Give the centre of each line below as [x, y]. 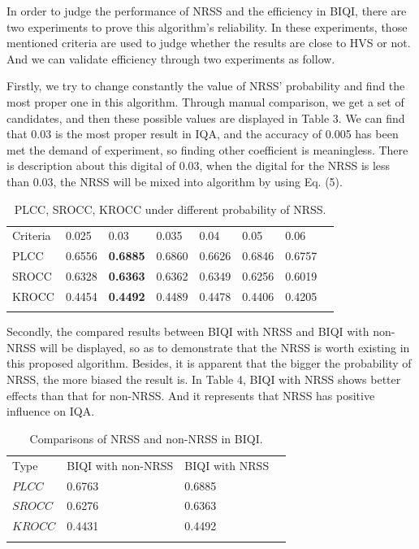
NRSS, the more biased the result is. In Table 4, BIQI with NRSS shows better [204, 379]
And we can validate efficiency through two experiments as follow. [171, 58]
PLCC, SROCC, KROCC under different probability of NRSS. [170, 209]
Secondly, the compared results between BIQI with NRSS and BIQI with [188, 331]
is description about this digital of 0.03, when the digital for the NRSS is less [199, 166]
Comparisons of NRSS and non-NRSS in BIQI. [146, 438]
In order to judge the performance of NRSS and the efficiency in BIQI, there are [207, 11]
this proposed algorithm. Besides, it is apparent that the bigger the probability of [209, 363]
